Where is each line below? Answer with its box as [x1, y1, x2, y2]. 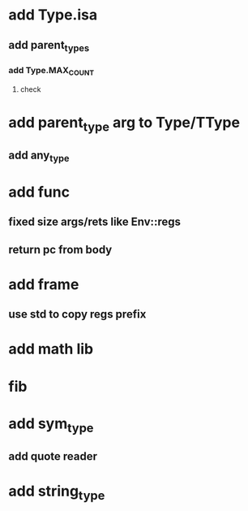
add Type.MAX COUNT [8, 64, 95, 77]
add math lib [8, 340, 94, 358]
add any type [8, 148, 70, 164]
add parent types [8, 38, 90, 54]
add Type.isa [8, 6, 98, 24]
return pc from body [8, 242, 113, 257]
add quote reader [8, 449, 98, 463]
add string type [8, 482, 105, 503]
